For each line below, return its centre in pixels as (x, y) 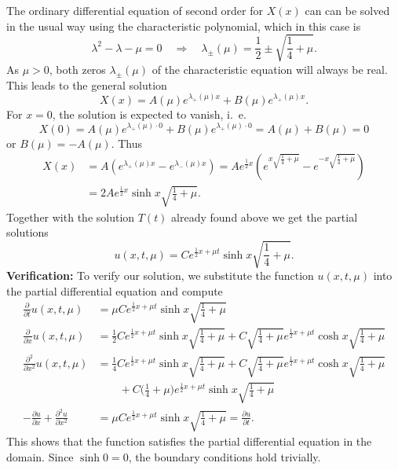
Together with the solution (71, 217)
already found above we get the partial (265, 217)
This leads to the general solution (87, 84)
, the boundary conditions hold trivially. (225, 456)
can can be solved (347, 10)
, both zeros (77, 69)
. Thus (127, 143)
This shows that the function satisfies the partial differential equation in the (189, 441)
